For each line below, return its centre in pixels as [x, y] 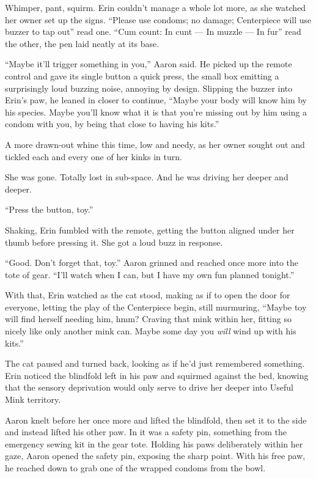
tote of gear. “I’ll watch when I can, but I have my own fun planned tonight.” [150, 274]
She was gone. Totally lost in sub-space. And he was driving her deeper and [147, 177]
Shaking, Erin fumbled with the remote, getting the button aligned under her [150, 230]
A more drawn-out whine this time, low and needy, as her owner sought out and [155, 144]
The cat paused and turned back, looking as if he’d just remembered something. [155, 363]
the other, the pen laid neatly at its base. [82, 43]
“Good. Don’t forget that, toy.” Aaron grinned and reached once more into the [152, 263]
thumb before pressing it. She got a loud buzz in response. [114, 242]
